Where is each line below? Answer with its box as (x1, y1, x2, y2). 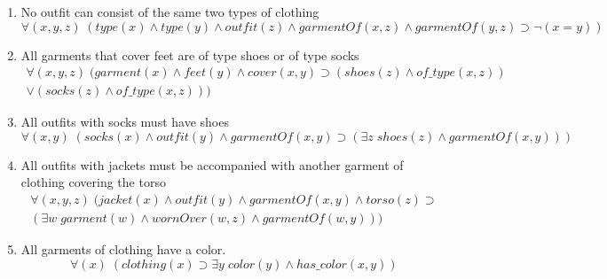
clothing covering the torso (20, 173, 166, 191)
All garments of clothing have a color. (20, 240, 226, 259)
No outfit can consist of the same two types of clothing (20, 3, 319, 20)
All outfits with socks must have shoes (20, 112, 229, 131)
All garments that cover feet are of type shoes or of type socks (20, 45, 359, 64)
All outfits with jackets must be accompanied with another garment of (20, 155, 404, 174)
